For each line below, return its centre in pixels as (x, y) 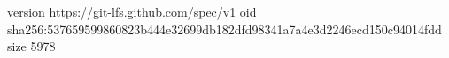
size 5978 (31, 46)
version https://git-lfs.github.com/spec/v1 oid (132, 11)
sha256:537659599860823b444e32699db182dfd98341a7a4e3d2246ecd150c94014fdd (224, 29)
